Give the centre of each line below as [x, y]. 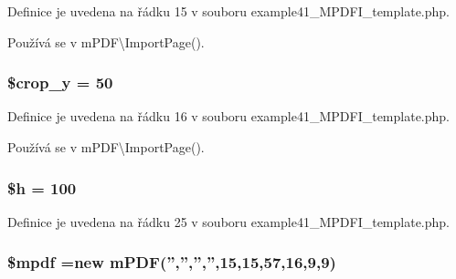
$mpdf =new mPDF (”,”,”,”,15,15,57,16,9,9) [172, 262]
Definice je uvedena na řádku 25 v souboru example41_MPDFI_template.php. [228, 221]
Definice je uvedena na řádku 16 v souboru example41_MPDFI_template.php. [228, 116]
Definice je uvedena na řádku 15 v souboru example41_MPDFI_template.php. [228, 11]
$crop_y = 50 [60, 83]
